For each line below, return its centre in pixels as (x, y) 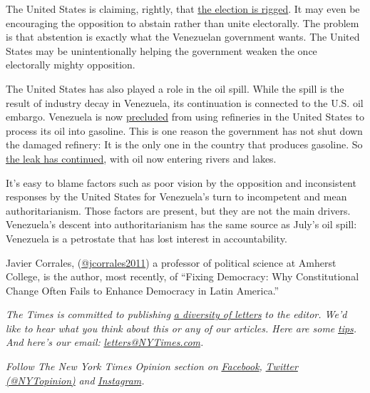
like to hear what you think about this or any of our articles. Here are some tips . (181, 328)
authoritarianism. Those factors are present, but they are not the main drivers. (178, 210)
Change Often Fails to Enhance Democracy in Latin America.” (143, 290)
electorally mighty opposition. (71, 65)
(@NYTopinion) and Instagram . (75, 380)
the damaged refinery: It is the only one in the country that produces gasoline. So (184, 144)
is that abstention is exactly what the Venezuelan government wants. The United (183, 37)
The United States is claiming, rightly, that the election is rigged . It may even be (183, 9)
